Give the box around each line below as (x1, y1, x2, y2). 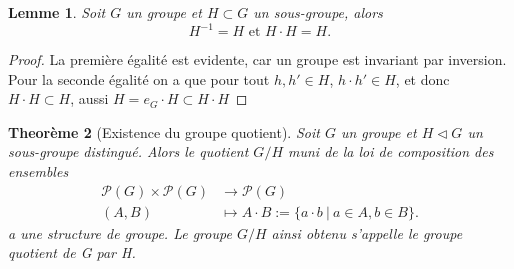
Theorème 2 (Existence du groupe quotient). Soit (8, 121, 320, 142)
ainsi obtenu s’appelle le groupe (271, 222, 463, 243)
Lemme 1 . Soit (8, 2, 106, 22)
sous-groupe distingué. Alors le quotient (8, 141, 249, 162)
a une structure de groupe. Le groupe (8, 222, 232, 243)
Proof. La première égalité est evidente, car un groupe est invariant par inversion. (8, 49, 507, 70)
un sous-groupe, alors (253, 2, 383, 22)
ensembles (8, 161, 69, 182)
